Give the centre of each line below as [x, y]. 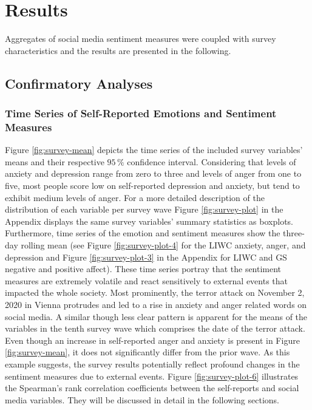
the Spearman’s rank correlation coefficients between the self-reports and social [152, 388]
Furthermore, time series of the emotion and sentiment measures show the [143, 233]
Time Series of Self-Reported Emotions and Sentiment [141, 113]
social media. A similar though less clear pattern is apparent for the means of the [156, 316]
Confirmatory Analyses [79, 83]
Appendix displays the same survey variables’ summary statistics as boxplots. [149, 221]
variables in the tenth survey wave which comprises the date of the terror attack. [155, 328]
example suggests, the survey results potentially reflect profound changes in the [152, 364]
